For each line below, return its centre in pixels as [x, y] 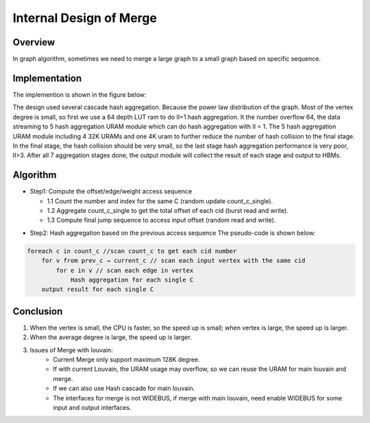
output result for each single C [98, 289]
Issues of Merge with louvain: [71, 350]
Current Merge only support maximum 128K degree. [126, 359]
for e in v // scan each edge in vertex [125, 270]
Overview [34, 42]
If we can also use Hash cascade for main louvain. [124, 389]
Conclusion [38, 311]
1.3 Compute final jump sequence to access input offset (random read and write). [162, 220]
